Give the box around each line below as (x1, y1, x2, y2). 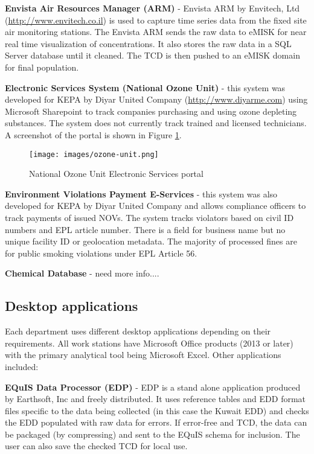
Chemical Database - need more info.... (5, 267, 159, 280)
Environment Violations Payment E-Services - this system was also (5, 187, 278, 200)
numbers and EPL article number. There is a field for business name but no (5, 223, 286, 235)
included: (5, 360, 39, 372)
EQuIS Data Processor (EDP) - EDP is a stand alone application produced (5, 380, 301, 393)
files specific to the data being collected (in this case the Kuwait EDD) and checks (5, 404, 309, 417)
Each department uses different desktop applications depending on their (5, 325, 271, 337)
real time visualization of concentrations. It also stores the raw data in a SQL (5, 37, 292, 50)
